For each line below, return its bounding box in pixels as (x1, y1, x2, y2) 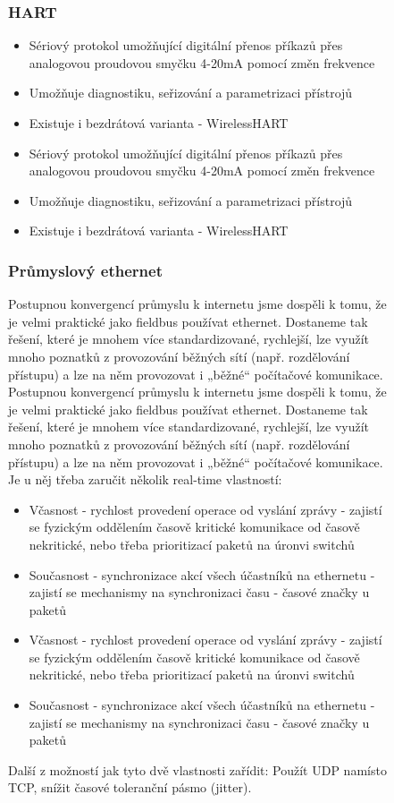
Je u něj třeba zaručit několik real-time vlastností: (8, 470, 282, 489)
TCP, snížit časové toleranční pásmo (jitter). (8, 778, 252, 797)
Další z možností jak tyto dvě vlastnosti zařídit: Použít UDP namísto (8, 760, 387, 779)
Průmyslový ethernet (8, 259, 163, 281)
